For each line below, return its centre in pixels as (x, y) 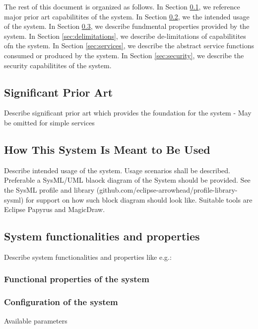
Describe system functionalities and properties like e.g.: (88, 257)
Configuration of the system (61, 302)
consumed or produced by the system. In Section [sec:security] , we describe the (124, 55)
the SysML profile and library (49, 189)
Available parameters (36, 320)
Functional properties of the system (77, 279)
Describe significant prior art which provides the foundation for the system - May (128, 113)
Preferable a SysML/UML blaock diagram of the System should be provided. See (127, 180)
